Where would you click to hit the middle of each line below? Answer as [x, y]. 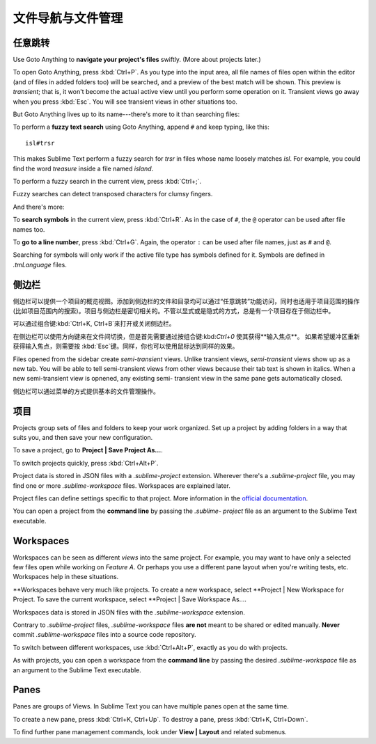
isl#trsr [40, 143]
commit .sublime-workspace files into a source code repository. [104, 635]
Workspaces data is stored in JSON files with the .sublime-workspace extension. [129, 612]
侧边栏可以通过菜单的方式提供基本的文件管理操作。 [86, 391]
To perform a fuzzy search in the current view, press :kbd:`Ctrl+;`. [107, 181]
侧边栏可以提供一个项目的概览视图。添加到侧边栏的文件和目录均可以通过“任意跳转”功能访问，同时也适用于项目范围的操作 [186, 301]
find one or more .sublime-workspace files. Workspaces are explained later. [122, 485]
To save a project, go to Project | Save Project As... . [88, 450]
